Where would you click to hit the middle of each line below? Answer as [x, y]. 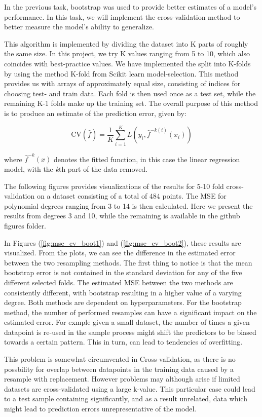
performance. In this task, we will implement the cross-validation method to [122, 16]
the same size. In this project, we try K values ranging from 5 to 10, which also [127, 53]
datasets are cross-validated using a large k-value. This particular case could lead [130, 388]
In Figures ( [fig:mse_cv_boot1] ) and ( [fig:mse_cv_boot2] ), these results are [123, 242]
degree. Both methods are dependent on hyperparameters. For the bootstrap [123, 302]
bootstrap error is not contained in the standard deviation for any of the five [123, 272]
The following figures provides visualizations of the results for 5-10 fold [114, 186]
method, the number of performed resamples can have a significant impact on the [130, 312]
